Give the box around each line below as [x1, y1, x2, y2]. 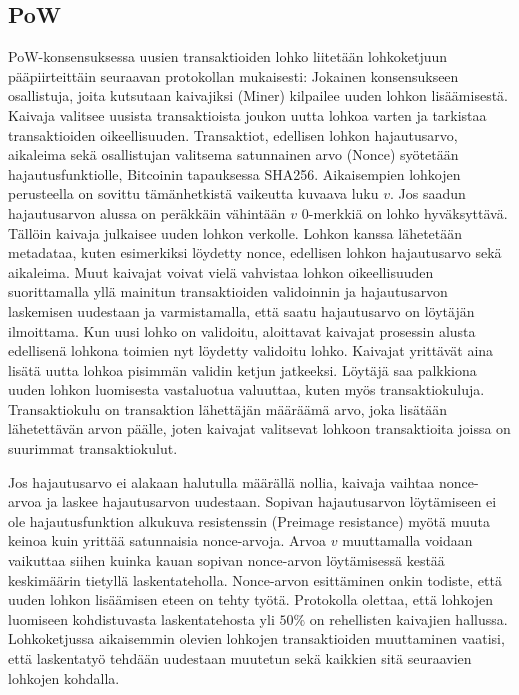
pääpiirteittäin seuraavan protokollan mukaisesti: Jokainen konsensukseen [8, 65, 459, 86]
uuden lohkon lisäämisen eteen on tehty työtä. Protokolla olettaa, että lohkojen [8, 589, 493, 610]
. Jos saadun [389, 183, 466, 204]
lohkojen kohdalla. [8, 667, 120, 688]
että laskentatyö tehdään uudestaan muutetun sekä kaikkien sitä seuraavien [8, 648, 472, 669]
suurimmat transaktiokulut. [8, 438, 178, 459]
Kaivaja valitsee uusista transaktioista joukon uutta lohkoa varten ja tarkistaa [8, 104, 487, 125]
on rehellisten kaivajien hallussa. [309, 608, 508, 629]
